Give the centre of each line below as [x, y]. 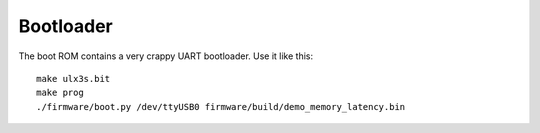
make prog [60, 93]
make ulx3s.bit [73, 78]
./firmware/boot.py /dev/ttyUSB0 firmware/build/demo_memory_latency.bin [221, 106]
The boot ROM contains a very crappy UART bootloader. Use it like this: [166, 56]
